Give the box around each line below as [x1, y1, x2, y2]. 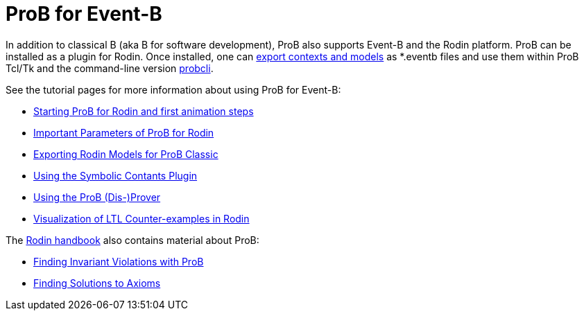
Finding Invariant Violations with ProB [33, 255, 204, 267]
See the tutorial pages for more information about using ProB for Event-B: [6, 83, 341, 96]
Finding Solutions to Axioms [33, 276, 161, 289]
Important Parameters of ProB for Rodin [33, 126, 214, 139]
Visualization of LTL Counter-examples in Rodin [33, 212, 250, 225]
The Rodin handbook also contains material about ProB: [6, 234, 259, 246]
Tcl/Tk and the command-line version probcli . [6, 62, 214, 74]
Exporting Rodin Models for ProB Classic [33, 148, 218, 160]
